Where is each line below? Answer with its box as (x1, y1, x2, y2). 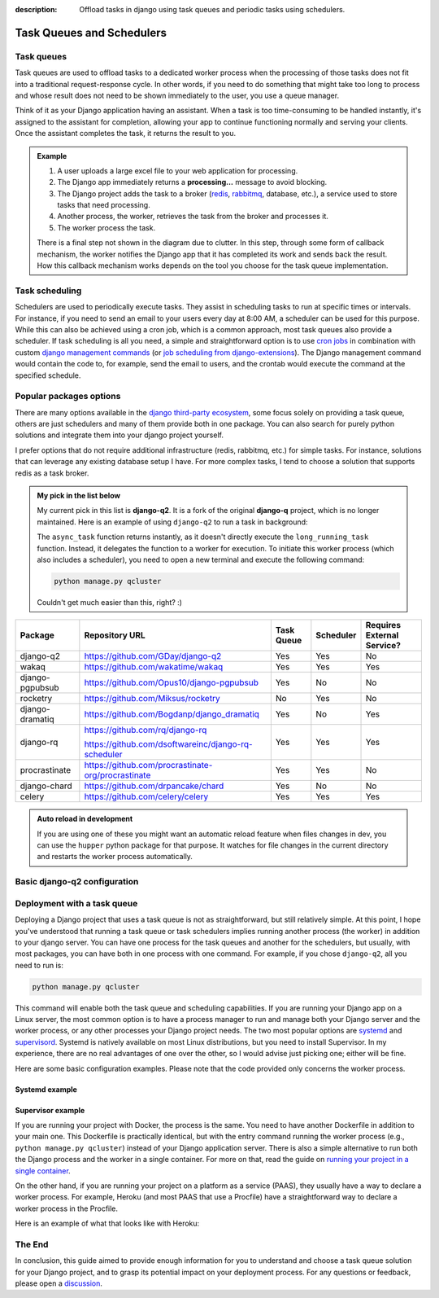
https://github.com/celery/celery (84, 791, 209, 802)
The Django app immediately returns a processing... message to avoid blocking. (57, 178, 328, 187)
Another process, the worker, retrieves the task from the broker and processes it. (57, 212, 329, 221)
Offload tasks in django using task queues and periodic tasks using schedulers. (79, 5, 346, 14)
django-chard (20, 780, 72, 792)
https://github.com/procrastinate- (84, 760, 213, 771)
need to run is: (15, 960, 64, 970)
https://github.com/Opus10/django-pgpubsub (84, 677, 259, 688)
